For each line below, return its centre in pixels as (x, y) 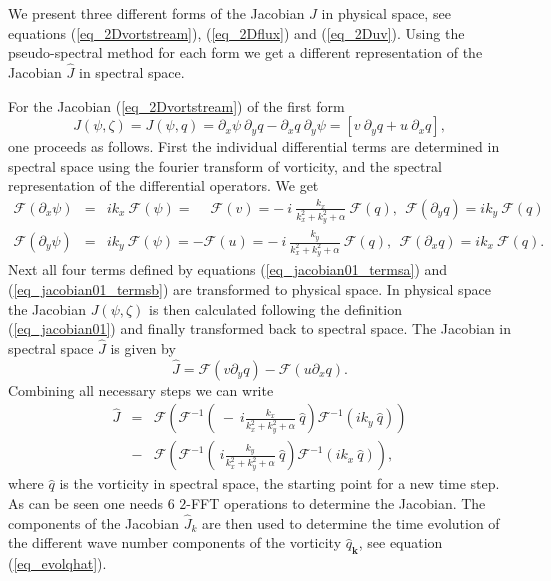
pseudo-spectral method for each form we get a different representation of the (245, 52)
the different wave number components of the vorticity (175, 542)
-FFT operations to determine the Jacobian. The (336, 502)
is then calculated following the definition (275, 308)
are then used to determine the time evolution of (351, 522)
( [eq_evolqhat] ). (57, 563)
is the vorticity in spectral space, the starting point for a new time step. (279, 483)
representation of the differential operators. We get (163, 185)
